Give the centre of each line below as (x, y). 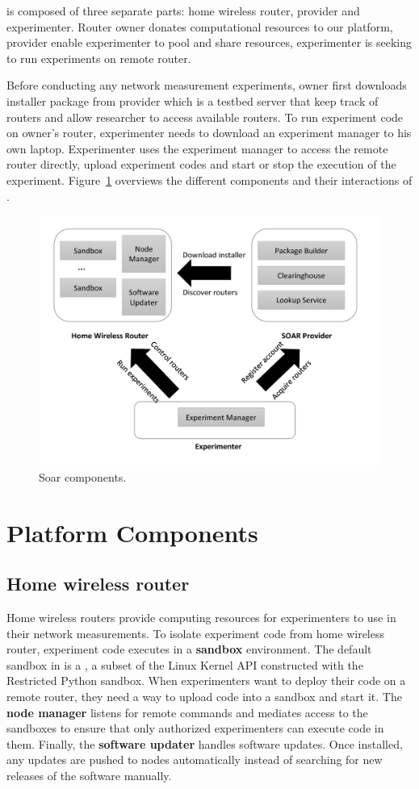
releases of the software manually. (89, 775)
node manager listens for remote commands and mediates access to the (187, 712)
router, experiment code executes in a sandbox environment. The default (189, 649)
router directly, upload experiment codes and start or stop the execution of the (201, 164)
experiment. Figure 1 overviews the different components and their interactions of (209, 180)
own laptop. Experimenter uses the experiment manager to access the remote (197, 148)
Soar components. (83, 476)
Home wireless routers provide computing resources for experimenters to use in (201, 618)
